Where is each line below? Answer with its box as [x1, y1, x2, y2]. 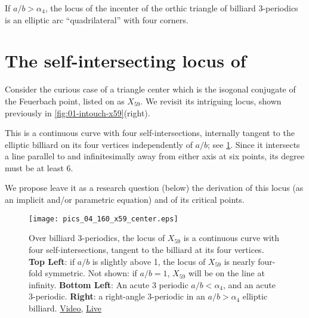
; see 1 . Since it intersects [208, 138, 300, 150]
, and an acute [223, 278, 276, 291]
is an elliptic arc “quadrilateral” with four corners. [5, 13, 189, 26]
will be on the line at [188, 267, 265, 279]
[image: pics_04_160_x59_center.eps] [29, 214, 178, 223]
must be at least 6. [5, 161, 73, 174]
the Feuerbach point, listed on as [5, 94, 125, 107]
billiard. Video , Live [29, 301, 102, 314]
